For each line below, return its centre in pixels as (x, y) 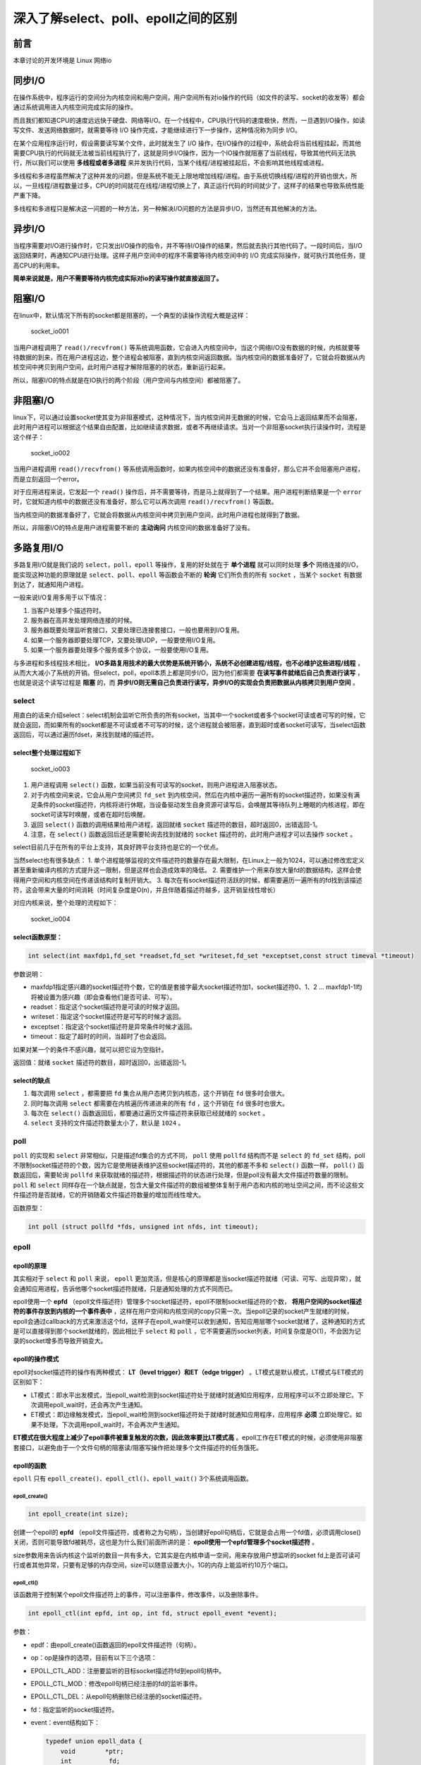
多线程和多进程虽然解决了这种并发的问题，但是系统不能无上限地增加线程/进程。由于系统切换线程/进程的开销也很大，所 (185, 176)
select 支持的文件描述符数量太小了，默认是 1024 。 (108, 1123)
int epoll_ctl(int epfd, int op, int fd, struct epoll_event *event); (153, 1614)
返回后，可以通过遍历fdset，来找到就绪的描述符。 (85, 735)
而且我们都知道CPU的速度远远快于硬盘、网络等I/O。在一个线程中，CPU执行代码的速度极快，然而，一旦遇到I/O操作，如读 (189, 120)
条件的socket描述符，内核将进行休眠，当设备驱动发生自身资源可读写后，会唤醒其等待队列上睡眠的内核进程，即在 (201, 804)
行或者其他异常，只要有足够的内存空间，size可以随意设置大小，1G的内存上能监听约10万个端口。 (152, 1565)
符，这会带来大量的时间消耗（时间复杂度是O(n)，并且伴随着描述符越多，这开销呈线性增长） (146, 890)
